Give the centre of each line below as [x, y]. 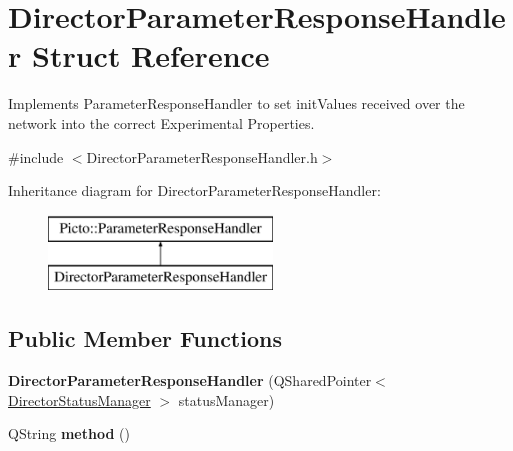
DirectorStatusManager [79, 399]
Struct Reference [150, 55]
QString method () [69, 433]
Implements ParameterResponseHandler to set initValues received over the [236, 103]
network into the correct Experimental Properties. [161, 122]
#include [36, 156]
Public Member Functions [145, 338]
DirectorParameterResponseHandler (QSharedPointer [190, 380]
